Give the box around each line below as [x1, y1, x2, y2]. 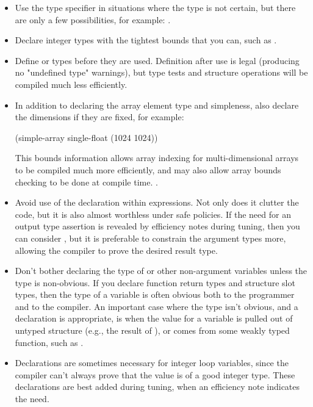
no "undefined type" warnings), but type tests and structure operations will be [15, 66, 308, 79]
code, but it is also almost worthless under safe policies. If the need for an [15, 207, 291, 220]
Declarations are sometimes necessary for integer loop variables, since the [15, 356, 289, 369]
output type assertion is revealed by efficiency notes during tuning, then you [15, 220, 300, 232]
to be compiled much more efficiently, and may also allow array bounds [15, 163, 281, 176]
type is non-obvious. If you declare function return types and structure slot [15, 276, 295, 289]
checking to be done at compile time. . [15, 175, 158, 188]
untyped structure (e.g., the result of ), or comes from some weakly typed [15, 324, 290, 337]
